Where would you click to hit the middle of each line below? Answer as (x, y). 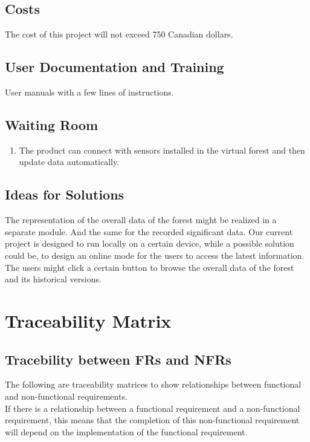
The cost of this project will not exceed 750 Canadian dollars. (119, 34)
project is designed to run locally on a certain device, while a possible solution (150, 243)
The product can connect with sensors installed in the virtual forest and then (162, 150)
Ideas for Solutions (65, 194)
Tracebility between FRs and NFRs (118, 359)
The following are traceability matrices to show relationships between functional (153, 384)
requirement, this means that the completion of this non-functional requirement (152, 420)
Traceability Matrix (88, 320)
